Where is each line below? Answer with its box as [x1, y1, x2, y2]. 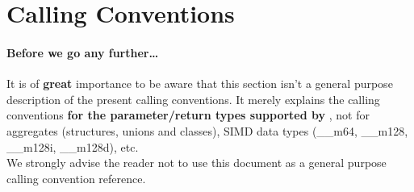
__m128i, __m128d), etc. [6, 138, 139, 155]
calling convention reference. [6, 169, 146, 186]
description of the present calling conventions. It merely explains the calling [6, 90, 380, 107]
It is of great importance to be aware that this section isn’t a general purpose [6, 75, 393, 92]
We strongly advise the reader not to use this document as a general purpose [6, 154, 387, 171]
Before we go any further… [6, 44, 159, 61]
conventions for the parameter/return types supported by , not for [6, 106, 370, 123]
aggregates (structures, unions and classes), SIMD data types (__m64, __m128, [6, 122, 408, 139]
